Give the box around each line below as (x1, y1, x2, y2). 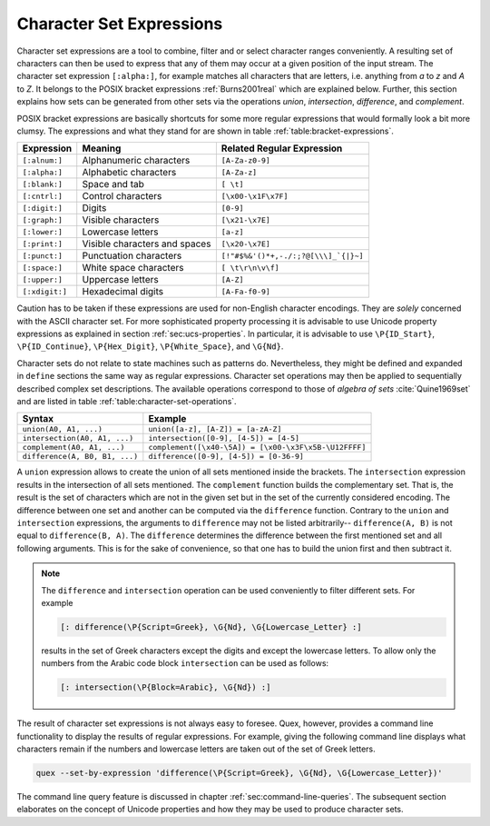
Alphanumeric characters (82, 154, 191, 167)
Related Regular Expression (220, 142, 343, 154)
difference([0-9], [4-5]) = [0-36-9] (148, 452, 304, 462)
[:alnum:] (22, 155, 64, 165)
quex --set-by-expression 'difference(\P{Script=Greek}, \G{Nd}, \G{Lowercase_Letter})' (35, 768, 444, 779)
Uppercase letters (82, 274, 159, 286)
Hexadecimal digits (82, 285, 163, 298)
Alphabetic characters (82, 166, 177, 179)
